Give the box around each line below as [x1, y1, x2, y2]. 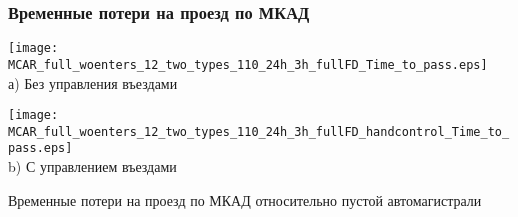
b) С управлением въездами [8, 156, 177, 177]
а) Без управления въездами [8, 72, 178, 93]
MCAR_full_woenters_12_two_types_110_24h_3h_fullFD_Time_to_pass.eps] [8, 57, 488, 72]
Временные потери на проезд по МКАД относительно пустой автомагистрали [8, 189, 482, 210]
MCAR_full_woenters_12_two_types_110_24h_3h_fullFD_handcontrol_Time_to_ [8, 124, 510, 139]
